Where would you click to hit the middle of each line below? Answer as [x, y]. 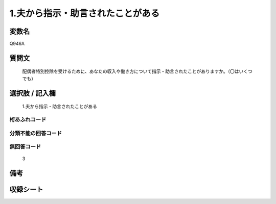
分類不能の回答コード [36, 133]
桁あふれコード [28, 120]
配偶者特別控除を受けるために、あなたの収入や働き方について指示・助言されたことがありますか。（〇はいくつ [137, 71]
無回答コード [25, 147]
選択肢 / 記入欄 [33, 93]
